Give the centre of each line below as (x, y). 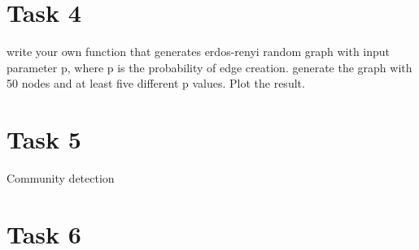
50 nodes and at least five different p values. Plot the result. (156, 83)
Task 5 (44, 139)
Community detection (61, 178)
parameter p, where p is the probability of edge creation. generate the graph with (209, 67)
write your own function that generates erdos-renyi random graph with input (199, 52)
